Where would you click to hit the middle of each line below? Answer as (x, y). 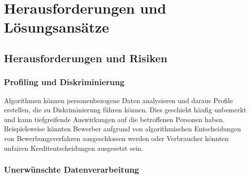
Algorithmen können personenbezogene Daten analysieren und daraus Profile (118, 100)
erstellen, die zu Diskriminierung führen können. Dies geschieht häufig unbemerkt (125, 110)
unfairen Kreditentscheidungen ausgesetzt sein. (74, 148)
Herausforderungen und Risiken (86, 58)
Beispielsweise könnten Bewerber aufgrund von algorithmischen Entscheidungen (123, 129)
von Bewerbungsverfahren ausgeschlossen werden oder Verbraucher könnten (116, 138)
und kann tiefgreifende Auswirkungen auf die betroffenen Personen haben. (114, 119)
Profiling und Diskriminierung (64, 82)
